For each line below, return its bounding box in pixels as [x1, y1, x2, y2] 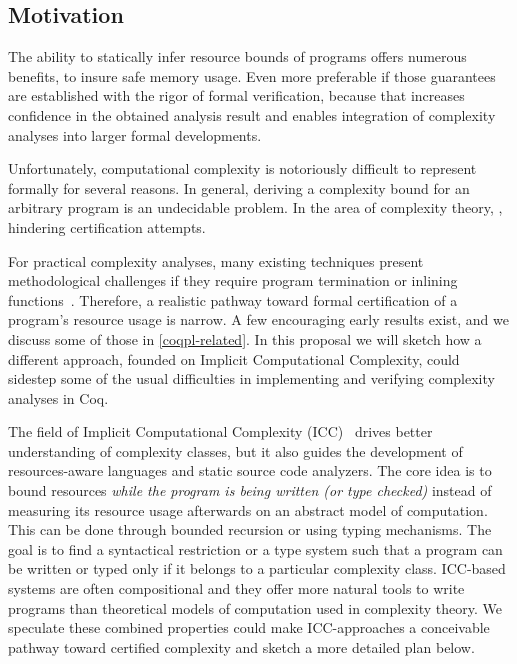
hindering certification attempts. [8, 216, 206, 237]
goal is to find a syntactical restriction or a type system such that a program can [8, 538, 503, 559]
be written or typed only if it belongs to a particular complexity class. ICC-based [8, 558, 506, 579]
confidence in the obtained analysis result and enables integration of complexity [8, 104, 496, 125]
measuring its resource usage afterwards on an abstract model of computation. [8, 499, 488, 520]
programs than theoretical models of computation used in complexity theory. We [8, 597, 502, 618]
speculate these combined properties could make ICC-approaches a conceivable [8, 617, 490, 638]
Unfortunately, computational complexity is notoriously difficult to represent [8, 158, 477, 179]
